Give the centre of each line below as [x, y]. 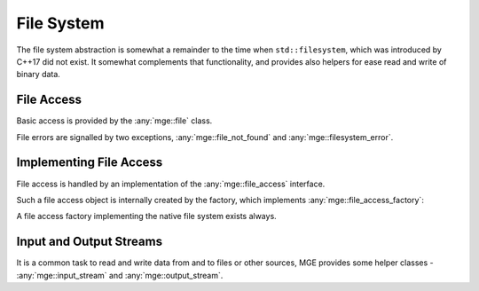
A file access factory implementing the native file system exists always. [146, 216]
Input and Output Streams [90, 242]
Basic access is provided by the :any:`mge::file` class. [114, 121]
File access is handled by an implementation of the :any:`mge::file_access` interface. [171, 184]
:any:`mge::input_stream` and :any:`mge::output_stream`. [120, 275]
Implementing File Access [90, 163]
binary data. [39, 75]
